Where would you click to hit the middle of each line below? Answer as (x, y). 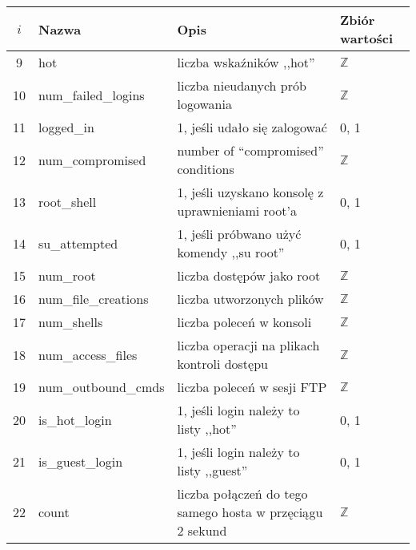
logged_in (66, 127)
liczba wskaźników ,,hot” (246, 62)
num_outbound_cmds (102, 387)
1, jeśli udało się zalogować (252, 127)
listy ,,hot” (207, 429)
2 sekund (202, 530)
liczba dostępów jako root (249, 275)
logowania (204, 104)
